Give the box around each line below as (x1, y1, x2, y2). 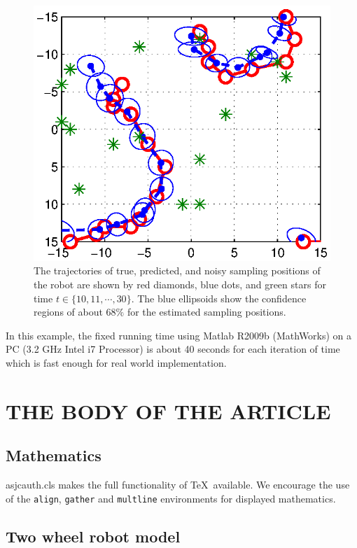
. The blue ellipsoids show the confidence (131, 290, 307, 305)
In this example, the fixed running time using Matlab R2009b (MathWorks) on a (6, 328, 352, 342)
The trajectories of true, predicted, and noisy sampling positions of (34, 263, 321, 278)
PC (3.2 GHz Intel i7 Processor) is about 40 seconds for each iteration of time (6, 342, 340, 356)
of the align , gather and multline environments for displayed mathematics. (6, 491, 336, 505)
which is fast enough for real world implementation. (6, 355, 227, 370)
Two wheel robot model (6, 525, 181, 547)
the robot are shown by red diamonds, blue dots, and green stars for (34, 276, 326, 291)
